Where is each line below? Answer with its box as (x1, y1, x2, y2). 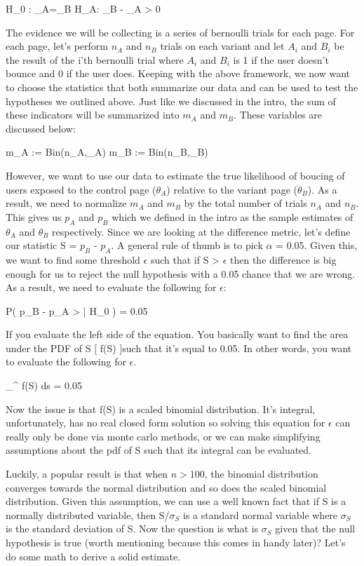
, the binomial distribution (204, 466, 318, 481)
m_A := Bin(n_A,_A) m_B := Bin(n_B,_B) (6, 144, 208, 159)
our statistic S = (6, 238, 77, 252)
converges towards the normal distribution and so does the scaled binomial (6, 480, 327, 494)
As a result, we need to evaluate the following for (6, 280, 217, 295)
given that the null (275, 521, 356, 536)
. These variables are (234, 107, 322, 122)
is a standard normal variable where (183, 507, 338, 522)
